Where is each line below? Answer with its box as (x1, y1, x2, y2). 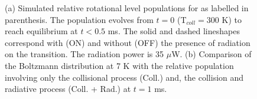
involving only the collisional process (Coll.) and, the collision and (5, 71, 244, 83)
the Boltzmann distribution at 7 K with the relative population (5, 59, 234, 71)
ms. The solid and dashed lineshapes (108, 25, 240, 37)
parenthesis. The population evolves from (5, 13, 154, 25)
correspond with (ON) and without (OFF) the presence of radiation (5, 36, 251, 48)
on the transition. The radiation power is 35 (5, 48, 164, 60)
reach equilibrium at (5, 25, 78, 37)
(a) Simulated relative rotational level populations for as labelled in (5, 2, 249, 14)
